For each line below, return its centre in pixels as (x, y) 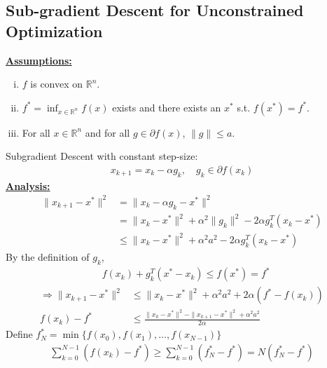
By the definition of (48, 256)
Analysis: (28, 185)
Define (19, 334)
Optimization (54, 30)
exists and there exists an (167, 107)
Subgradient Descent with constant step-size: (102, 156)
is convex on (57, 84)
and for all (107, 132)
